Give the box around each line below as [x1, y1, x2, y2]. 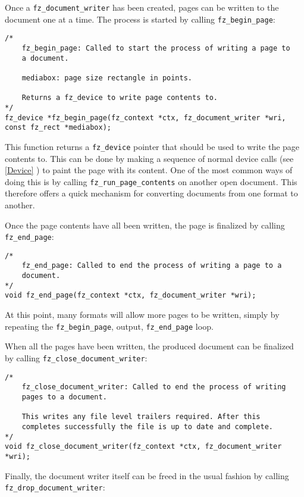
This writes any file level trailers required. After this [21, 412, 261, 421]
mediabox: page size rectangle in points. [21, 73, 192, 82]
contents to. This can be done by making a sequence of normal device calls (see [5, 152, 294, 164]
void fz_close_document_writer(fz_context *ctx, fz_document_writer [5, 442, 282, 451]
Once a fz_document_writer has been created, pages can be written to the [5, 1, 279, 13]
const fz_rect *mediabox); [5, 123, 111, 132]
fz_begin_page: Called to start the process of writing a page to [21, 43, 290, 52]
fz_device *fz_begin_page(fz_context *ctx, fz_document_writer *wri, [5, 113, 286, 122]
